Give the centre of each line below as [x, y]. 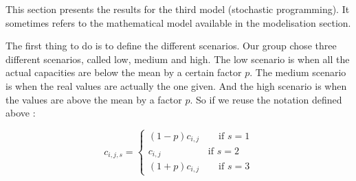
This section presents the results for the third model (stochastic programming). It [178, 9]
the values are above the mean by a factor [94, 99]
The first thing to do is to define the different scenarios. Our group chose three [171, 46]
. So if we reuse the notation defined [266, 99]
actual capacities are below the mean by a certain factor [124, 72]
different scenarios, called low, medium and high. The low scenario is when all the [178, 59]
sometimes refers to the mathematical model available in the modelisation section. [178, 22]
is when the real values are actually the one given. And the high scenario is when [176, 85]
